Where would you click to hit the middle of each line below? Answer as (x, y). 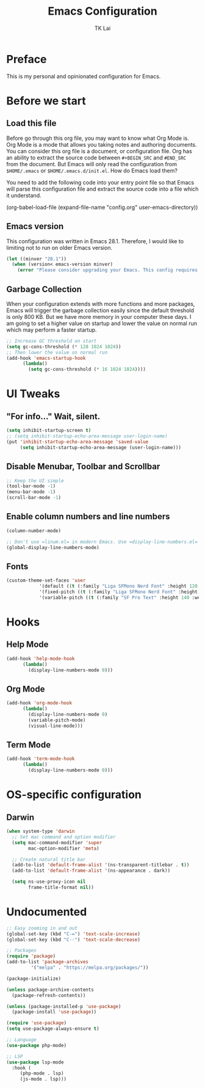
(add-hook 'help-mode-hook (41, 659)
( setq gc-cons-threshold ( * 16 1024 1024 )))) (87, 370)
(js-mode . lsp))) (43, 1079)
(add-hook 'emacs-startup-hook (46, 358)
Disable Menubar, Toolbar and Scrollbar (83, 466)
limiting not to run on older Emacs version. (59, 247)
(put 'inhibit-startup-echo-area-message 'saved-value (77, 442)
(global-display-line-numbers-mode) (53, 547)
